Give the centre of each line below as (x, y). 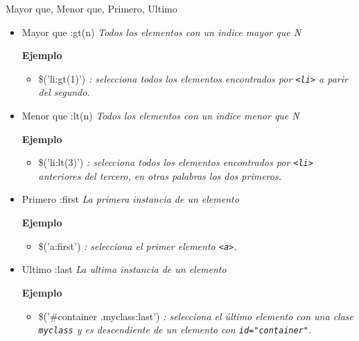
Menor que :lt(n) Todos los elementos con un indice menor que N (160, 116)
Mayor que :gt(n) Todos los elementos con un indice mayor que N (161, 32)
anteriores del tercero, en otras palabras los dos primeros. (160, 175)
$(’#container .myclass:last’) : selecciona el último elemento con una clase (196, 316)
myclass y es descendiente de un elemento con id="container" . (175, 330)
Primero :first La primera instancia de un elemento (130, 199)
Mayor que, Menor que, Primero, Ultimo (91, 8)
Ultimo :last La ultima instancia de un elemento (124, 269)
